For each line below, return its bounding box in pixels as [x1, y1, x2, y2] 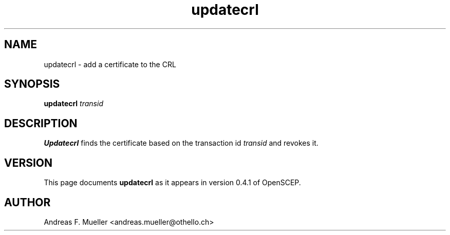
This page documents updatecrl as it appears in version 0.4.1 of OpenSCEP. [44, 178, 301, 187]
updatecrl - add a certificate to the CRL [44, 60, 176, 69]
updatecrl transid [44, 99, 103, 108]
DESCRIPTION [4, 116, 78, 130]
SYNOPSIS [4, 77, 60, 91]
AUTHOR [4, 195, 51, 209]
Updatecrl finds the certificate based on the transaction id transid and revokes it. [44, 139, 318, 148]
